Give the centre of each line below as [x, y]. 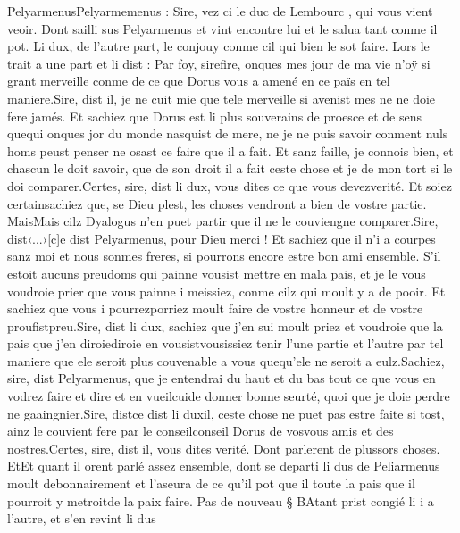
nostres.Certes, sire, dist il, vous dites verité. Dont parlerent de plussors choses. [224, 448]
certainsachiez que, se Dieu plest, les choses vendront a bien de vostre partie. [217, 203]
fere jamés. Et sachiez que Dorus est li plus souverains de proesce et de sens [215, 116]
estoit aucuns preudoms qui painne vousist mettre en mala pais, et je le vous [217, 273]
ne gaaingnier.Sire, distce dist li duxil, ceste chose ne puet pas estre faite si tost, [226, 413]
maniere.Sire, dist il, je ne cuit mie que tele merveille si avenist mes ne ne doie [222, 98]
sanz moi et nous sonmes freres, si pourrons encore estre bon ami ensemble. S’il [224, 256]
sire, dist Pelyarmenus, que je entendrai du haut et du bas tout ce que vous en [222, 378]
